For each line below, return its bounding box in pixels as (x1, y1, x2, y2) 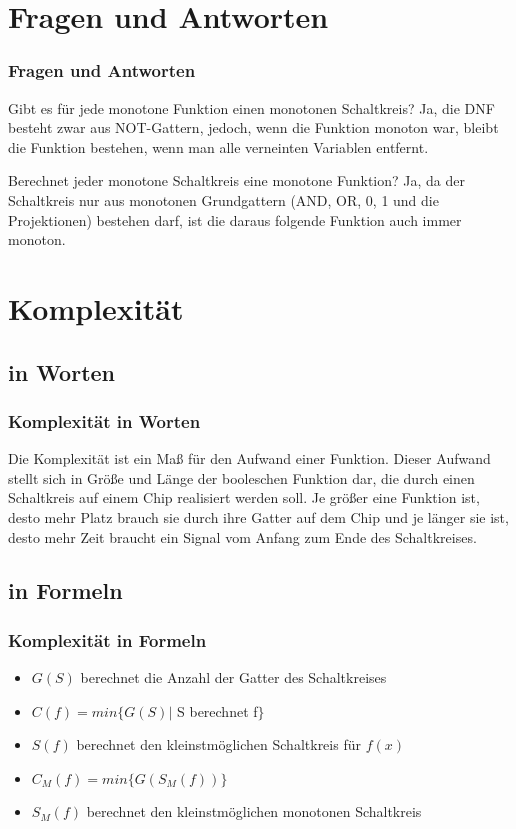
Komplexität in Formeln (8, 627, 207, 652)
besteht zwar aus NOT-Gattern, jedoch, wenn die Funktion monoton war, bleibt (8, 117, 499, 138)
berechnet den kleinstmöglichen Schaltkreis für (76, 734, 361, 755)
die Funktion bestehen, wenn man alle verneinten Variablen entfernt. (8, 136, 429, 157)
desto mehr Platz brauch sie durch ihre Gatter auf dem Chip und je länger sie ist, (8, 506, 509, 527)
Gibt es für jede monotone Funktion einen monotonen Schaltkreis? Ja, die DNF (8, 97, 495, 118)
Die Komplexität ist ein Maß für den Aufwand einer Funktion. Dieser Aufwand (8, 448, 491, 469)
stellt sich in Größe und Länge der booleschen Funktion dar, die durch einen (8, 467, 475, 488)
